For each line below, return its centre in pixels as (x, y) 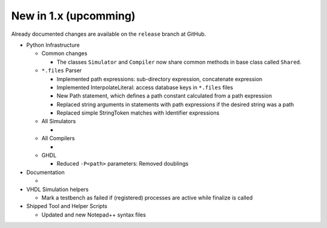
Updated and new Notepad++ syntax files (94, 215)
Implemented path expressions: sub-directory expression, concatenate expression (160, 79)
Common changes (64, 53)
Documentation (45, 172)
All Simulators (59, 121)
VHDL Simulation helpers (58, 189)
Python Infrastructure (53, 45)
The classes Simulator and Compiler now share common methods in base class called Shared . (179, 62)
